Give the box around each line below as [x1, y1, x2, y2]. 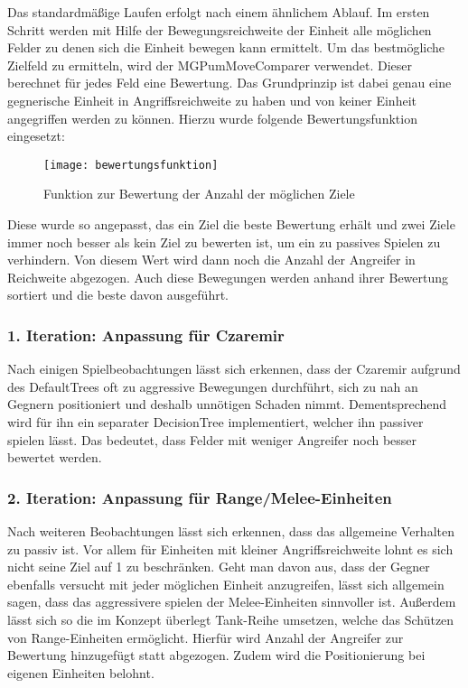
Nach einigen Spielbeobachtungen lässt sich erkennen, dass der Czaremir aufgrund [7, 359, 461, 378]
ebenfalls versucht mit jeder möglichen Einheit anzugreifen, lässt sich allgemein [7, 574, 445, 593]
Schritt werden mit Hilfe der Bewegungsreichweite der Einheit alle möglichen [7, 20, 432, 39]
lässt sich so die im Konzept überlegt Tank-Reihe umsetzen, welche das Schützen [7, 609, 454, 628]
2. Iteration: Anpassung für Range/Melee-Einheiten [7, 486, 392, 508]
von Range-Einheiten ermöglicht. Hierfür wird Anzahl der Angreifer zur [7, 628, 404, 646]
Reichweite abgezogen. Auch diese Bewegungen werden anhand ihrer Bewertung [7, 267, 449, 286]
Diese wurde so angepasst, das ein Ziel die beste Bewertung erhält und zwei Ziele [7, 215, 455, 233]
